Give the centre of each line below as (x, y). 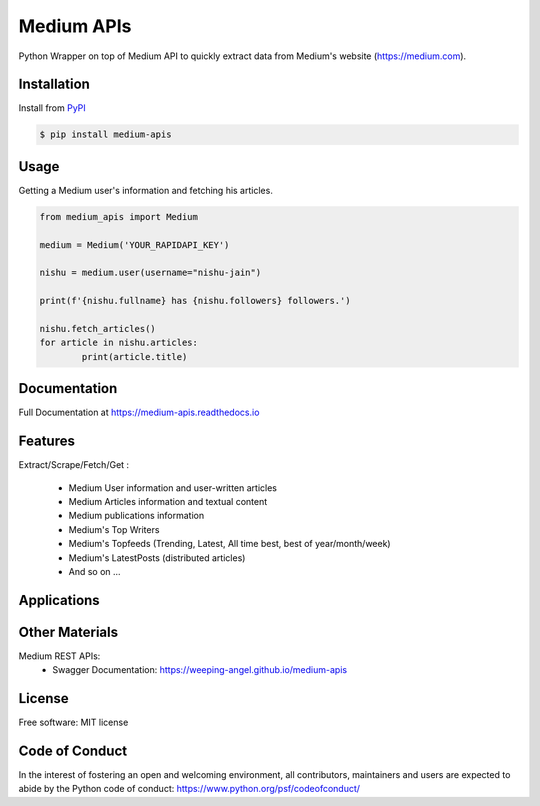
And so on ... (94, 571)
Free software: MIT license (73, 722)
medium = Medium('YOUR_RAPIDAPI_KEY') (134, 244)
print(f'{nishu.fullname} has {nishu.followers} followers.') (195, 301)
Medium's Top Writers (114, 529)
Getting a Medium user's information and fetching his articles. (146, 190)
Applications (59, 600)
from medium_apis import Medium (119, 216)
